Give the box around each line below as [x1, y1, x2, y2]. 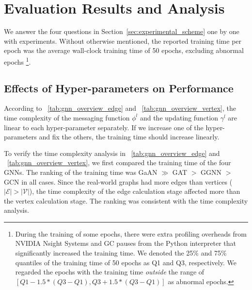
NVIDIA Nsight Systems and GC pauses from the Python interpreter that [15, 238, 236, 248]
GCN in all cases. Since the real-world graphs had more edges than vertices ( [4, 176, 233, 187]
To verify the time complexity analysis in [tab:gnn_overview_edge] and [4, 148, 220, 158]
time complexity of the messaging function [4, 112, 130, 122]
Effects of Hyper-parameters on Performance [4, 80, 234, 95]
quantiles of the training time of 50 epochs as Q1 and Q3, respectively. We [15, 257, 236, 267]
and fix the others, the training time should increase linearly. [39, 132, 220, 142]
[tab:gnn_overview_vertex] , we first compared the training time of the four [7, 157, 231, 168]
